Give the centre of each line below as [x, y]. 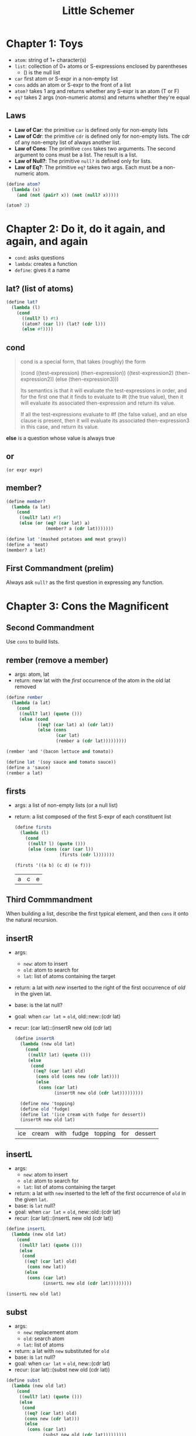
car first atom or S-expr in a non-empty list [66, 78]
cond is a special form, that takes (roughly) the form [83, 362]
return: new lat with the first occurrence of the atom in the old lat [92, 681]
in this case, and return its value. [60, 427]
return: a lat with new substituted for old [62, 1351]
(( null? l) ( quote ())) [57, 844]
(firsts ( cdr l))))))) [87, 854]
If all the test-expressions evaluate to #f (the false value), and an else [104, 415]
